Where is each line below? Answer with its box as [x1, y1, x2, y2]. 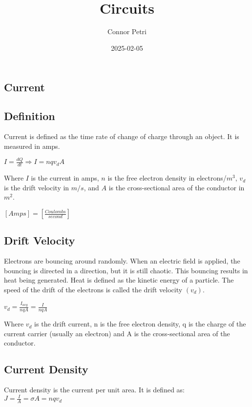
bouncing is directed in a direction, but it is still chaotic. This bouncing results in [4, 265, 248, 275]
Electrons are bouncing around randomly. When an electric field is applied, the [4, 256, 240, 266]
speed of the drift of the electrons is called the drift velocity [4, 285, 183, 294]
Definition [4, 108, 55, 123]
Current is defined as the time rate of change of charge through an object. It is [4, 131, 239, 141]
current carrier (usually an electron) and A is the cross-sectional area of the [4, 328, 230, 338]
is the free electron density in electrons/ [107, 173, 227, 183]
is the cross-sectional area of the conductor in [108, 182, 245, 192]
